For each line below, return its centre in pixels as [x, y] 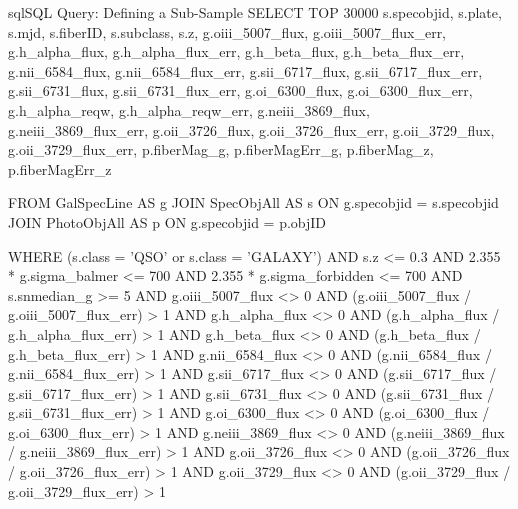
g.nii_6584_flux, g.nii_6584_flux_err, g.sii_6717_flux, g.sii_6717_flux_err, [245, 70]
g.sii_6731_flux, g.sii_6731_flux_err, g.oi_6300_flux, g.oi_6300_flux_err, [240, 90]
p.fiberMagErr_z [60, 168]
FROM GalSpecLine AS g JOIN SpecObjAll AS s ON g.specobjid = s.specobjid [253, 202]
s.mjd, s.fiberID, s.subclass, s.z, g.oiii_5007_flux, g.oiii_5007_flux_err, [227, 31]
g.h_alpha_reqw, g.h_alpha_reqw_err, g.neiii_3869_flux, [189, 109]
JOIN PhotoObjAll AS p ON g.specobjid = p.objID [167, 221]
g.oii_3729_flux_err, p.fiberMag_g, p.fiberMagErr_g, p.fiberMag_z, [221, 149]
